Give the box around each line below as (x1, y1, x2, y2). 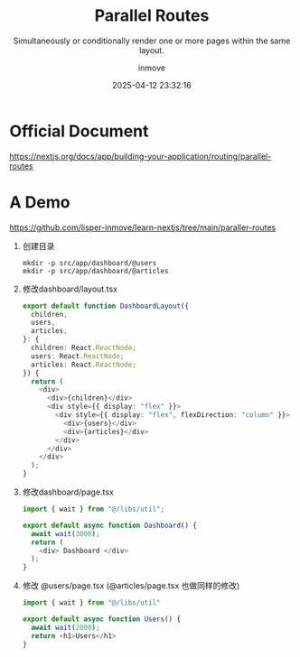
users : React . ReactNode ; (31, 351, 125, 361)
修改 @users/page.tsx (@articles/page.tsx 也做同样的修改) (22, 580, 240, 591)
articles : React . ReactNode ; (31, 360, 137, 369)
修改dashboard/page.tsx (22, 486, 115, 497)
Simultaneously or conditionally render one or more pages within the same (13, 35, 291, 46)
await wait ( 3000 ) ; (31, 529, 100, 538)
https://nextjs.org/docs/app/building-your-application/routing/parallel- (9, 151, 272, 162)
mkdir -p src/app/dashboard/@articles (22, 266, 169, 275)
